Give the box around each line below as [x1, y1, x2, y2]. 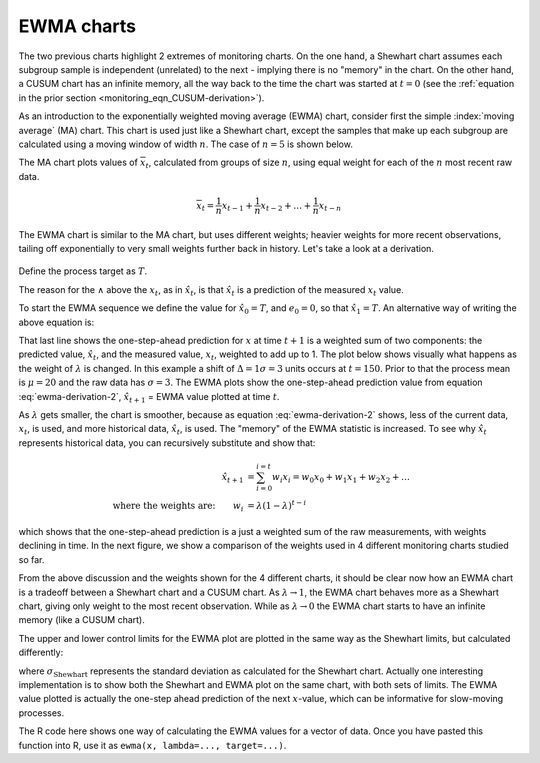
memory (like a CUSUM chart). [18, 614, 145, 626]
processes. [18, 706, 65, 719]
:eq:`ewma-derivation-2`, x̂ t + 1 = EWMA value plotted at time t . [18, 390, 280, 405]
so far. [18, 553, 45, 565]
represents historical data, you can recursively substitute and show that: [18, 436, 316, 449]
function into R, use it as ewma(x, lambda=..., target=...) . [18, 739, 287, 751]
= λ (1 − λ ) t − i [246, 498, 307, 511]
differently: [18, 646, 64, 659]
